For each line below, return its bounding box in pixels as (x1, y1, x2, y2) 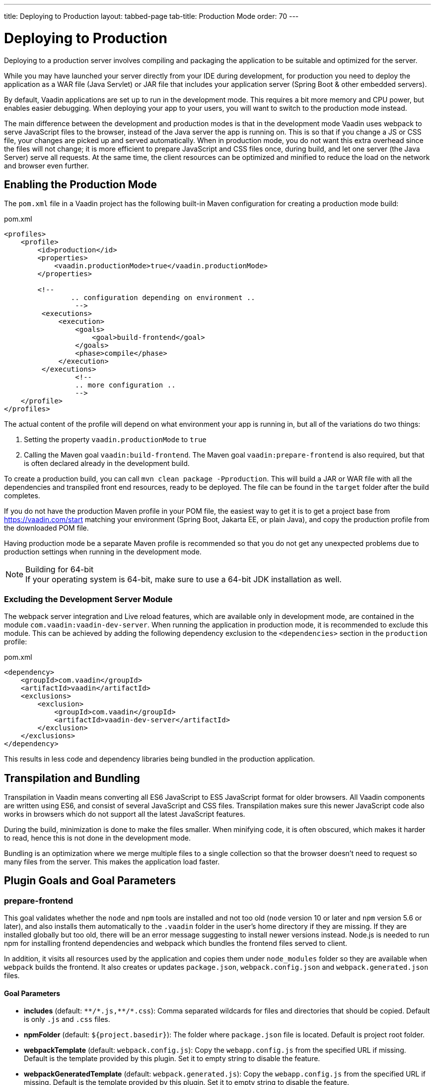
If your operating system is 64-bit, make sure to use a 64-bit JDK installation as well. (25, 574, 342, 585)
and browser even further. (4, 161, 89, 170)
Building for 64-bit (25, 564, 94, 575)
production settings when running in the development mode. (4, 547, 202, 556)
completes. (4, 491, 40, 500)
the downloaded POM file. (4, 524, 89, 533)
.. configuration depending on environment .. (71, 294, 255, 302)
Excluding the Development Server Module (4, 594, 173, 604)
